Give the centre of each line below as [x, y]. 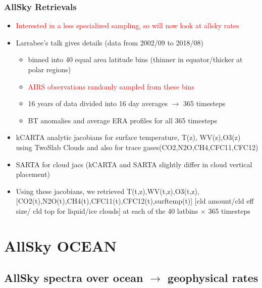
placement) [33, 174]
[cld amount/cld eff [224, 201]
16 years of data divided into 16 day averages [98, 103]
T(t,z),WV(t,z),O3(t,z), [163, 191]
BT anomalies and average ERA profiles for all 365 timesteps [122, 120]
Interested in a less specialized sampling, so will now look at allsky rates [127, 26]
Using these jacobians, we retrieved [70, 191]
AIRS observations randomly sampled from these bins [111, 86]
